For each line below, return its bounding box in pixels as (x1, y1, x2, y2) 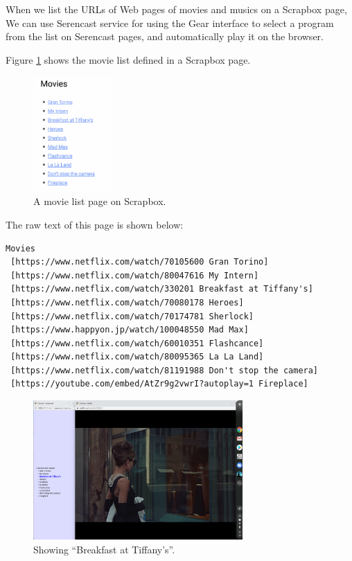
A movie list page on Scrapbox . (33, 194, 166, 208)
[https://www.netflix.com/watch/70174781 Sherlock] (10, 311, 254, 321)
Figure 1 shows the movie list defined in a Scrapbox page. (6, 52, 251, 66)
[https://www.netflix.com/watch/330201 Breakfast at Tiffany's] (10, 284, 313, 294)
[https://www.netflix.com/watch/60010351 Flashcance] (10, 338, 264, 348)
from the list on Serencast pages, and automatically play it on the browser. (6, 29, 324, 44)
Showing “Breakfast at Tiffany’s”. (33, 542, 175, 557)
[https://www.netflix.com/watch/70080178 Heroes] (10, 297, 244, 308)
